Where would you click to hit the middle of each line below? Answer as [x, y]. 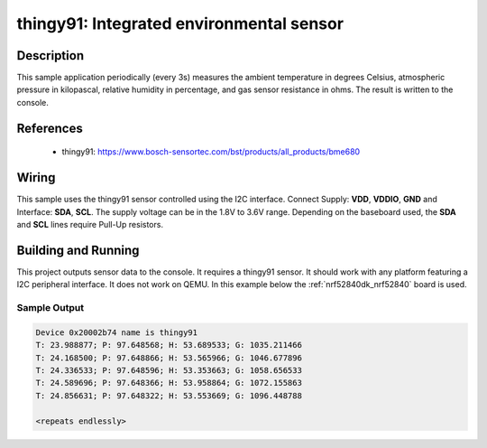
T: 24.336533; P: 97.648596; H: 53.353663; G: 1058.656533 [169, 370]
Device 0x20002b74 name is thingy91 [117, 332]
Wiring [36, 177]
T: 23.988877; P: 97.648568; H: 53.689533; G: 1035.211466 [169, 345]
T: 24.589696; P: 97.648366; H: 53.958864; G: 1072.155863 [169, 383]
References [50, 128]
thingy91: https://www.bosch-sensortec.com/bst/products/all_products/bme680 [211, 152]
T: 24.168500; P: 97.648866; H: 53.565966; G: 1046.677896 [169, 358]
